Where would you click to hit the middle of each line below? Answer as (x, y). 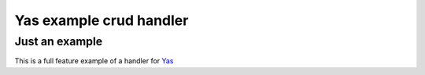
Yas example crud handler (102, 20)
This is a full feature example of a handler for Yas (94, 61)
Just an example (59, 41)
